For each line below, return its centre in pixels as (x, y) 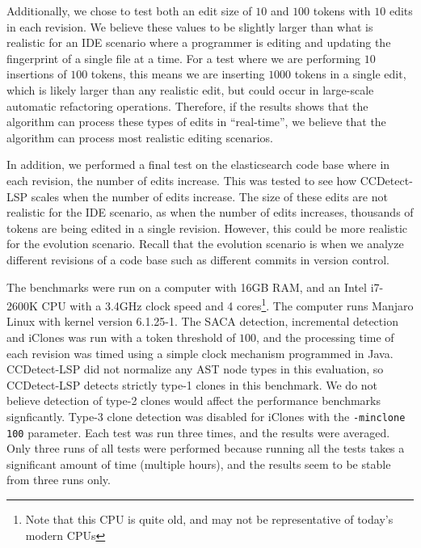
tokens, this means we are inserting (178, 74)
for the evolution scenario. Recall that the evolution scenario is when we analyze (205, 244)
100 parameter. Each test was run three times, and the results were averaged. (198, 432)
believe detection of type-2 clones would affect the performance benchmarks (194, 400)
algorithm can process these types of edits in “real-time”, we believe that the (196, 122)
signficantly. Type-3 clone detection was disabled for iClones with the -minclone (206, 416)
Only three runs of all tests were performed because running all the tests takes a (206, 448)
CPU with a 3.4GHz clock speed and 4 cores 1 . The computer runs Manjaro (227, 304)
